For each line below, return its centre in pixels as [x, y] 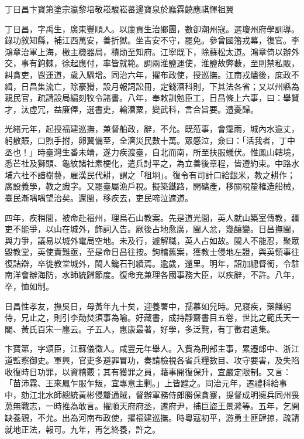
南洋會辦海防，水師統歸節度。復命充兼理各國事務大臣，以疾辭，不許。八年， [152, 275]
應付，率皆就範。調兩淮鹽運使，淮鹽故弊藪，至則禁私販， [189, 63]
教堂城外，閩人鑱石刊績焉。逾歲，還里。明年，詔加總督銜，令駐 [176, 263]
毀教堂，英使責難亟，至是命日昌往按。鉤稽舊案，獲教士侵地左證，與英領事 [148, 252]
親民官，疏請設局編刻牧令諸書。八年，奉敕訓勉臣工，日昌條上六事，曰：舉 [148, 98]
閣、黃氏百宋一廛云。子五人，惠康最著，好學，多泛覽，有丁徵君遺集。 [140, 329]
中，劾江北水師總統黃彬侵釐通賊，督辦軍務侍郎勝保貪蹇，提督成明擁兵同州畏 [152, 394]
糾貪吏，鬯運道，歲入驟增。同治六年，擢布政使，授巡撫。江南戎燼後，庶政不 [152, 74]
